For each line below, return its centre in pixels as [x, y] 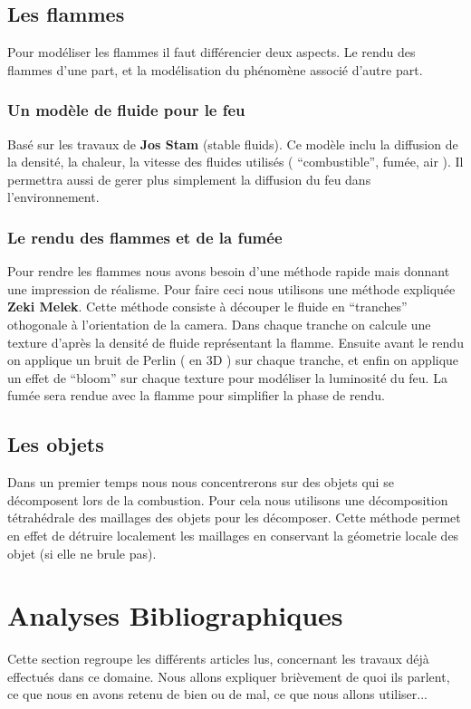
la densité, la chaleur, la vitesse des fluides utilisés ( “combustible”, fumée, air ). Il [235, 162]
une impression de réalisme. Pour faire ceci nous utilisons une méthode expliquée [231, 288]
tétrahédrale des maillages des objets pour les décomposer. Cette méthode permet [234, 517]
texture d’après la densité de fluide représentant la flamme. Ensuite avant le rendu [235, 342]
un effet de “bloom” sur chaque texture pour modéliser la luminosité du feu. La [227, 377]
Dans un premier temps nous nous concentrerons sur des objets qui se [201, 482]
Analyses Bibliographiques [175, 615]
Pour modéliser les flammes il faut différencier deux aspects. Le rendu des [211, 52]
